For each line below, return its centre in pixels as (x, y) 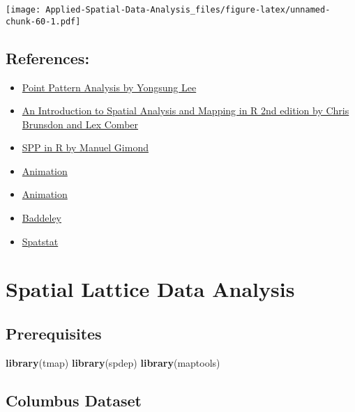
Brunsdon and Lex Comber (80, 124)
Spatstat (40, 241)
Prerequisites (54, 334)
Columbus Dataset (74, 400)
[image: (23, 10)
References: (48, 58)
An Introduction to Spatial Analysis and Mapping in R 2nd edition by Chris (186, 110)
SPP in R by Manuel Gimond (85, 147)
